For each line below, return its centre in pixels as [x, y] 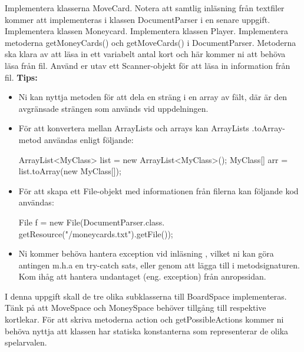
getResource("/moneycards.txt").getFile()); [96, 233]
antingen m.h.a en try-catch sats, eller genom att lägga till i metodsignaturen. [159, 265]
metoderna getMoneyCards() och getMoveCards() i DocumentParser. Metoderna [151, 42]
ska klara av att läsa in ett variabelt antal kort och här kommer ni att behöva [145, 54]
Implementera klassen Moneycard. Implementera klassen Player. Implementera [146, 31]
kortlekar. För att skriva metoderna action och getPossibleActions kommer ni [144, 319]
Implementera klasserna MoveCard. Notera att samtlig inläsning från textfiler [145, 8]
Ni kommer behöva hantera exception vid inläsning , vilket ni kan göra [146, 253]
